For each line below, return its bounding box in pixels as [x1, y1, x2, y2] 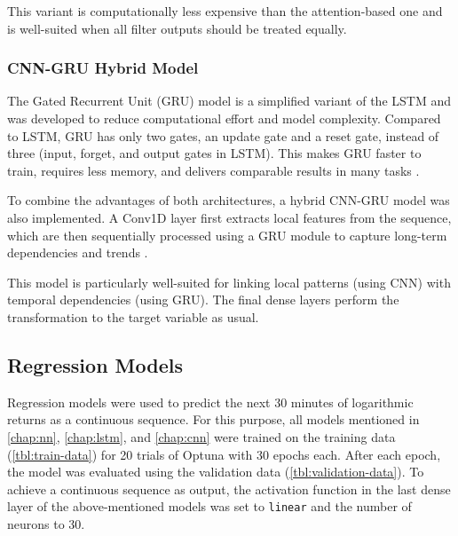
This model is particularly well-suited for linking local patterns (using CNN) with [7, 272, 451, 291]
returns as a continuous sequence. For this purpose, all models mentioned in [7, 410, 420, 429]
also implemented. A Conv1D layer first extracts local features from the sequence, [7, 208, 452, 226]
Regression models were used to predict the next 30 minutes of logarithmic [7, 392, 414, 411]
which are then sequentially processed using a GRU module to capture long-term [7, 225, 447, 244]
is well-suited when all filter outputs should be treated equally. [7, 19, 347, 37]
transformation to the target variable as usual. [7, 307, 259, 326]
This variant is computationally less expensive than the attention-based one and [7, 2, 443, 20]
